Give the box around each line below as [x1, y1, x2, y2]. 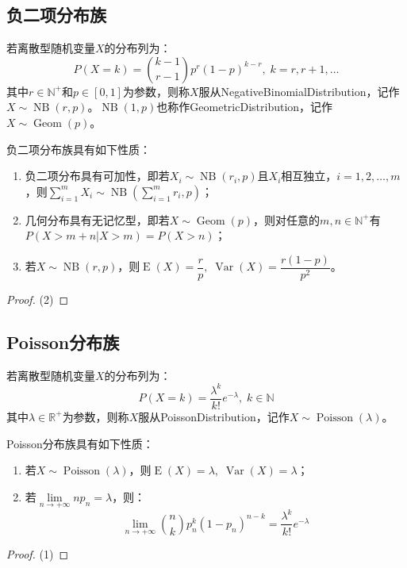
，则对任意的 [253, 211, 321, 228]
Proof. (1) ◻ [6, 546, 69, 562]
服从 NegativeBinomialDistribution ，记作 [198, 83, 400, 99]
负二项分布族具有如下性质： [6, 140, 151, 157]
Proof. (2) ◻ [6, 291, 69, 308]
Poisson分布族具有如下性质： [6, 435, 154, 451]
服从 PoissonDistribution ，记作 [138, 408, 290, 424]
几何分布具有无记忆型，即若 [25, 211, 170, 228]
